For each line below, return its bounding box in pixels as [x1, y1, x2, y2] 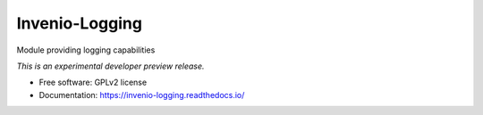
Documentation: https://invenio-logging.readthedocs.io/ [38, 89, 245, 100]
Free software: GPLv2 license [38, 77, 148, 88]
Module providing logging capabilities [16, 45, 156, 55]
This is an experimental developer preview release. [16, 61, 205, 71]
